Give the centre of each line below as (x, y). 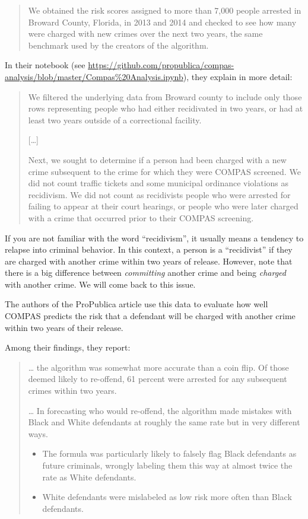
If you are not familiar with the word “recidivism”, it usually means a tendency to (154, 238)
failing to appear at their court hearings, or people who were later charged (163, 206)
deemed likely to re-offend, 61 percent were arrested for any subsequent (158, 379)
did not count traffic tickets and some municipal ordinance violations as (158, 183)
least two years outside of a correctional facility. (115, 120)
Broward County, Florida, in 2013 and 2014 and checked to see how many (162, 22)
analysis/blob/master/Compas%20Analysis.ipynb (94, 76)
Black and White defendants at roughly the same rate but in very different (164, 422)
